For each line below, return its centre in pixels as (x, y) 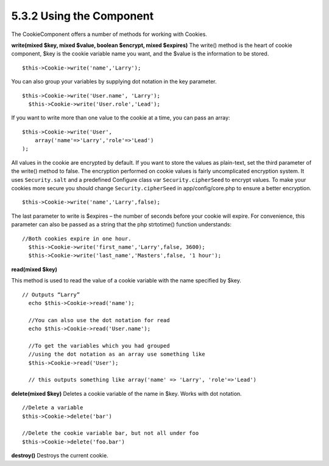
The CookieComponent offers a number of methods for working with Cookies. (109, 34)
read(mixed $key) (34, 269)
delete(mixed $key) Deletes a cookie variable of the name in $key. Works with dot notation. (126, 393)
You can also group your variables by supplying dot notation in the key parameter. (114, 82)
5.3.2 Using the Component (83, 16)
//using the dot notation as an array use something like (117, 354)
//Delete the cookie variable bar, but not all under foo (111, 433)
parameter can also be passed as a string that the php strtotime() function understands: (121, 224)
